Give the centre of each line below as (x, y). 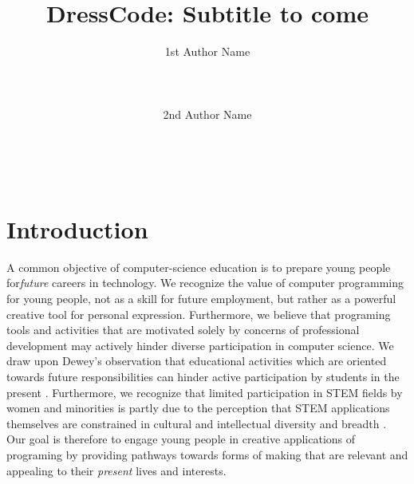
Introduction (77, 228)
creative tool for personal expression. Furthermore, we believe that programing (199, 314)
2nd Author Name (207, 114)
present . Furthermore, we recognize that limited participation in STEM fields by (205, 392)
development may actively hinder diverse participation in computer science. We (200, 345)
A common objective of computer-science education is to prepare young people (199, 267)
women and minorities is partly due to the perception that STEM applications (198, 408)
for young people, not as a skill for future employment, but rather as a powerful (201, 298)
